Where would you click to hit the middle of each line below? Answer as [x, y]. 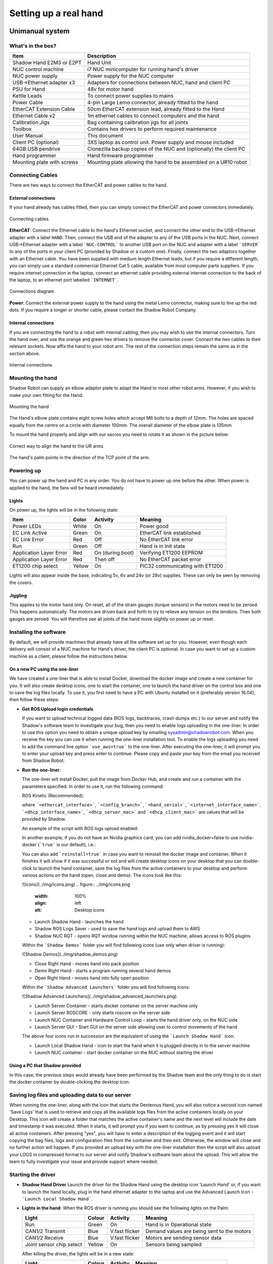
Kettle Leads [27, 96]
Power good [154, 526]
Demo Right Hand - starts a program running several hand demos [103, 971]
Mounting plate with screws [45, 162]
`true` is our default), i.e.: [67, 845]
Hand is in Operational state [178, 1225]
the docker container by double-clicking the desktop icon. [70, 1081]
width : [42, 896]
